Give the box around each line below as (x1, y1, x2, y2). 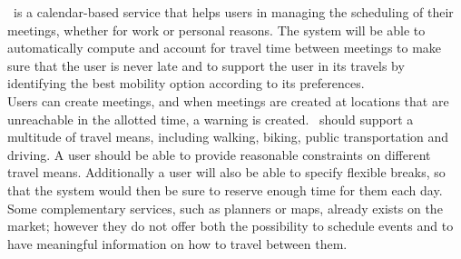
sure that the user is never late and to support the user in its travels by (7, 55, 405, 75)
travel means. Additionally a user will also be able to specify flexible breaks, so (7, 163, 446, 182)
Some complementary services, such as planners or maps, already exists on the (7, 198, 443, 217)
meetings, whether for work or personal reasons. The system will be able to (7, 20, 426, 39)
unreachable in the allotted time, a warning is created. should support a (7, 109, 414, 128)
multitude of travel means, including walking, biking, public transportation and (7, 127, 449, 146)
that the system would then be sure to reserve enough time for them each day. (7, 180, 443, 199)
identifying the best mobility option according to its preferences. (7, 74, 365, 93)
